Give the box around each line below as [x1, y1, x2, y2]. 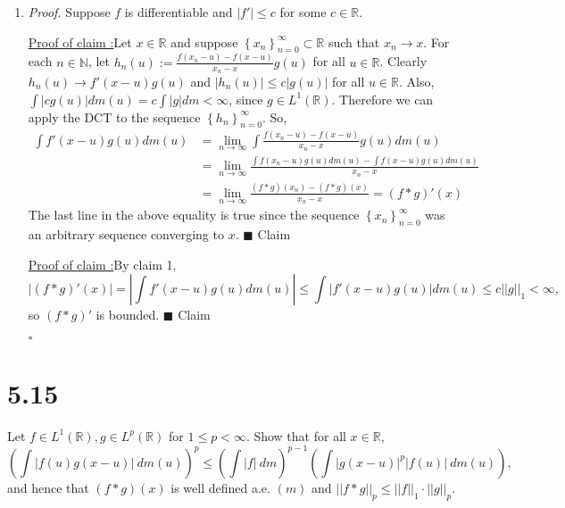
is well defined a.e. [170, 478, 270, 496]
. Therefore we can [331, 89, 434, 108]
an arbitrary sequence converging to [28, 224, 224, 243]
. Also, [399, 71, 435, 90]
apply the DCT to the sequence [28, 107, 201, 126]
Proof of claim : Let [28, 32, 132, 51]
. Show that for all [245, 426, 346, 445]
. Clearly [379, 52, 428, 71]
